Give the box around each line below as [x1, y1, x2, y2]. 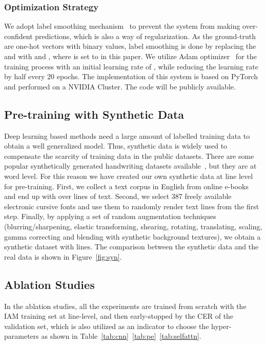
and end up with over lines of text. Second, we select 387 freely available [4, 191, 232, 202]
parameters [4, 331, 39, 341]
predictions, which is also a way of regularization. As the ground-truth [35, 30, 256, 41]
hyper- [211, 320, 232, 331]
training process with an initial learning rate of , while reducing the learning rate [4, 61, 258, 71]
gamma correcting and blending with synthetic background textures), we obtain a [4, 231, 261, 242]
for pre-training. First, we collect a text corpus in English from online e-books [4, 180, 249, 191]
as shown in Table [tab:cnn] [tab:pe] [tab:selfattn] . [41, 331, 201, 341]
